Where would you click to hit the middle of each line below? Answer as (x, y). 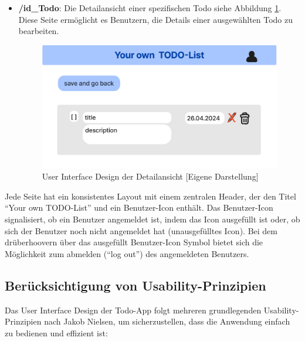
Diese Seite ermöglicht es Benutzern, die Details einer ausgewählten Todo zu (156, 19)
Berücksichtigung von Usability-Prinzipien (135, 285)
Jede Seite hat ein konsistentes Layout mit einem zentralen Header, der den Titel (150, 196)
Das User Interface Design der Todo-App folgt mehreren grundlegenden (133, 310)
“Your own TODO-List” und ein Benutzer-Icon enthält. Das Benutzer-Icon (139, 207)
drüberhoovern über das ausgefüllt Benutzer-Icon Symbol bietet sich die (134, 242)
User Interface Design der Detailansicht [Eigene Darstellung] (150, 176)
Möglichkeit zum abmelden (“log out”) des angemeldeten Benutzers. (127, 253)
